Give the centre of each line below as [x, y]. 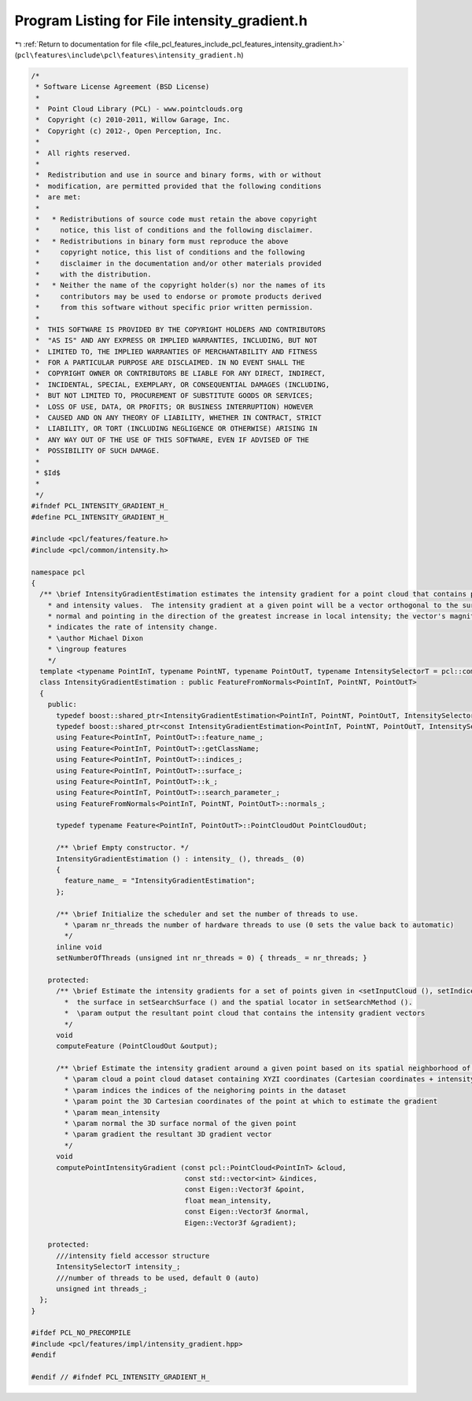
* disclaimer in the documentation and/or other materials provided [179, 263]
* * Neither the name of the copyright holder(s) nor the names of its [181, 285]
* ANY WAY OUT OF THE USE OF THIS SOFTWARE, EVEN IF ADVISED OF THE [173, 440]
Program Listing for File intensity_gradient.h [161, 20]
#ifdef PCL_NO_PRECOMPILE [81, 1333]
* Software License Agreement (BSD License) [123, 87]
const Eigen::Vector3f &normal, [247, 1212]
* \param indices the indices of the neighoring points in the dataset [205, 1090]
